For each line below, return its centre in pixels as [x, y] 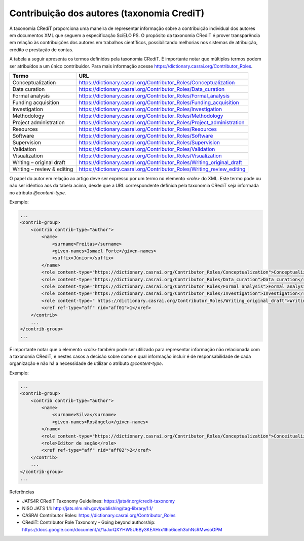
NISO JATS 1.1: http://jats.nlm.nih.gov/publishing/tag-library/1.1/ [87, 508]
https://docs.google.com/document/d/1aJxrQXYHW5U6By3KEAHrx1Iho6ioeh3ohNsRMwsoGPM [122, 529]
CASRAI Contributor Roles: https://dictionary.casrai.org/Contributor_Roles [99, 516]
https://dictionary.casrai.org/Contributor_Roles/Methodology [151, 116]
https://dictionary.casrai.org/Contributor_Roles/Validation [147, 149]
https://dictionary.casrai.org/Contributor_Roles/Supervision [149, 142]
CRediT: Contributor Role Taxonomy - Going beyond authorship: [89, 522]
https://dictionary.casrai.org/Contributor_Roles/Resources [148, 129]
